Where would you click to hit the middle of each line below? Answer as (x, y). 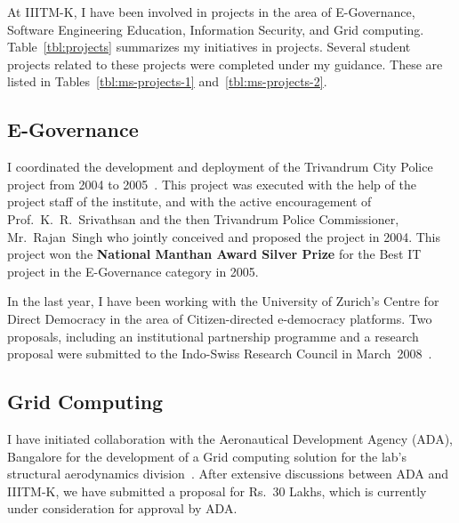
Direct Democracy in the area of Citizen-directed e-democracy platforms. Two (220, 318)
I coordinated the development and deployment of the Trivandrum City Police (220, 167)
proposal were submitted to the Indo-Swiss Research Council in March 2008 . (220, 354)
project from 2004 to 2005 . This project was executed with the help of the (212, 184)
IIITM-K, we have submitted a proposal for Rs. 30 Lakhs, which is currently (217, 491)
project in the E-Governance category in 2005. (133, 271)
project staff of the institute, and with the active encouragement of (189, 201)
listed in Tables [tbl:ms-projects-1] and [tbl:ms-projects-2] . (167, 81)
